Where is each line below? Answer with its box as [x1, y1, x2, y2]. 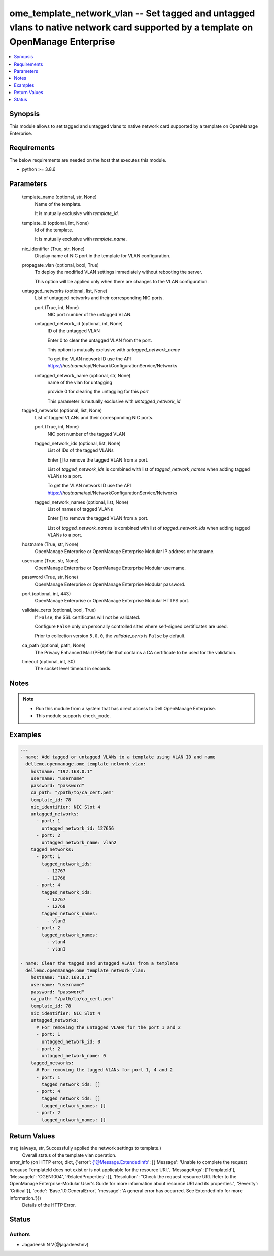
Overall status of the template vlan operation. [22, 1152, 117, 1158]
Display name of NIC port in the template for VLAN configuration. [35, 253, 171, 259]
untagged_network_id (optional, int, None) [35, 321, 123, 327]
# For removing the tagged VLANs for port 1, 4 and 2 [36, 1067, 173, 1073]
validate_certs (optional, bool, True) [22, 607, 96, 613]
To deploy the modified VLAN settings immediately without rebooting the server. [35, 269, 202, 275]
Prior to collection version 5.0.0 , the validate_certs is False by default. [35, 633, 186, 639]
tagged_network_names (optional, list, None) [35, 499, 129, 505]
